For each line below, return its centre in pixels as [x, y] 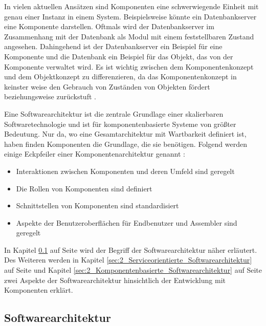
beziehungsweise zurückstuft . [50, 96]
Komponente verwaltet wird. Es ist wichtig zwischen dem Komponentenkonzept [129, 66]
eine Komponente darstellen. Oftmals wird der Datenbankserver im [109, 26]
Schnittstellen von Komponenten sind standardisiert [97, 205]
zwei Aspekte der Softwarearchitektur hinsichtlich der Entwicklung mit [115, 280]
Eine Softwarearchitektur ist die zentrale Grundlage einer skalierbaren [114, 113]
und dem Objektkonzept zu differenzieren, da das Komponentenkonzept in [120, 77]
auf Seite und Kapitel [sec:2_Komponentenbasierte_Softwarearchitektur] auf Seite [133, 270]
